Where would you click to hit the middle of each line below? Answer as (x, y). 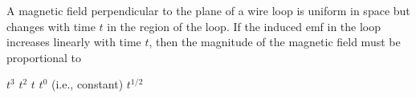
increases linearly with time (74, 42)
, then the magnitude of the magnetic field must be (275, 42)
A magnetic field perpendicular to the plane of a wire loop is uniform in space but (208, 10)
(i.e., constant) (87, 84)
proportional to (44, 57)
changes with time (51, 26)
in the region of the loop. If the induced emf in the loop (244, 26)
